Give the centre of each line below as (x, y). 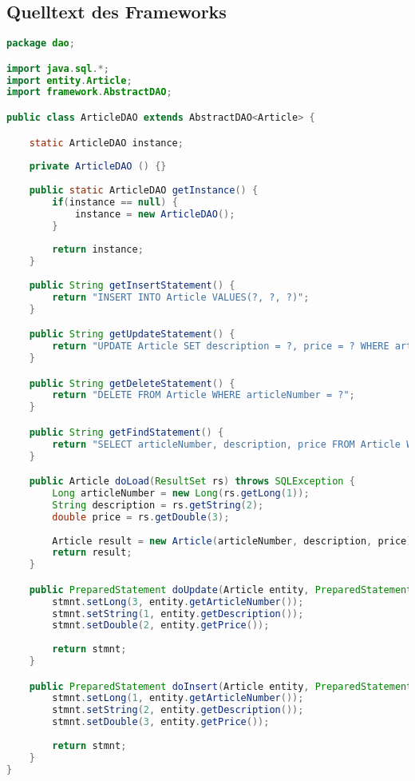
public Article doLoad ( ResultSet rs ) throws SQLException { (192, 482)
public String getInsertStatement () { (132, 286)
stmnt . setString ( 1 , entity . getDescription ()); (178, 614)
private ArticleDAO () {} (98, 167)
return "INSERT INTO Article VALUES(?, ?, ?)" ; (181, 297)
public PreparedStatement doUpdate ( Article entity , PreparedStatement (221, 590)
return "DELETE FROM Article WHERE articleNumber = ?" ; (204, 395)
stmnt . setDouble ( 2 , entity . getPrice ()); (161, 626)
